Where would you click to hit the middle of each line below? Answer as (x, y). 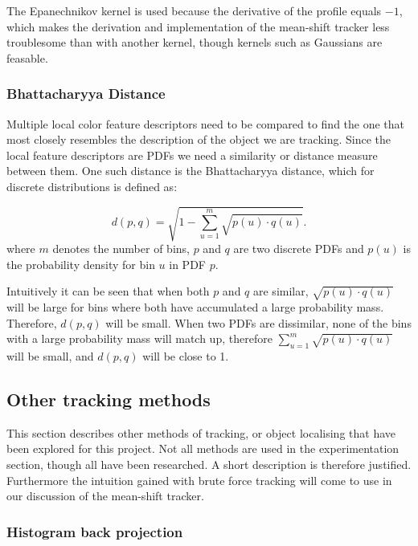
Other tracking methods (109, 399)
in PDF (187, 264)
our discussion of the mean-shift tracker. (105, 496)
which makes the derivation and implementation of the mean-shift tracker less (198, 26)
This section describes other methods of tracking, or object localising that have (201, 432)
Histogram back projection (95, 531)
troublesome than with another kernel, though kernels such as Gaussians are (195, 42)
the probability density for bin (81, 264)
